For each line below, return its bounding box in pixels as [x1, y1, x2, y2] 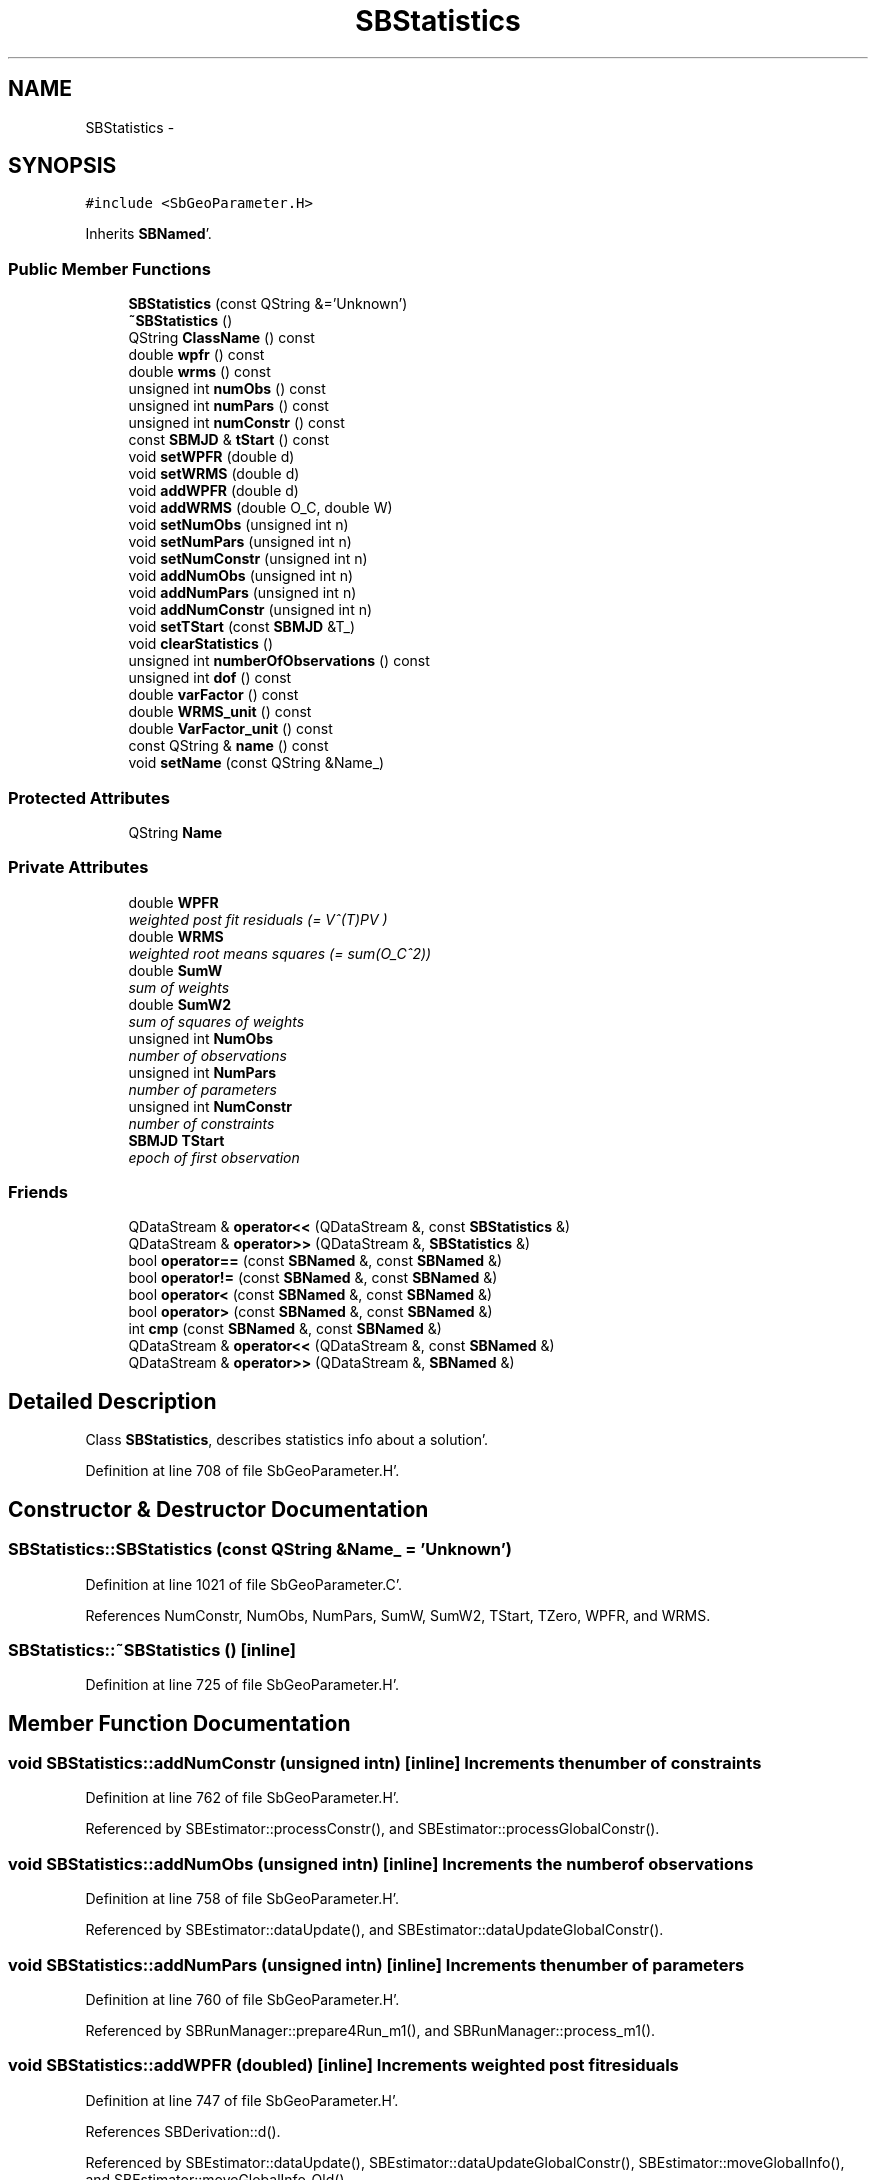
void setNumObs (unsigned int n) [128, 516, 349, 534]
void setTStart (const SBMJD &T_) [128, 618, 356, 636]
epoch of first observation [128, 1148, 300, 1166]
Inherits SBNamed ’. [85, 225, 212, 243]
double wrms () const [128, 363, 271, 381]
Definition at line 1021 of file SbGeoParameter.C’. [85, 1575, 403, 1593]
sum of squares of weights [128, 1012, 305, 1030]
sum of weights [128, 978, 230, 996]
